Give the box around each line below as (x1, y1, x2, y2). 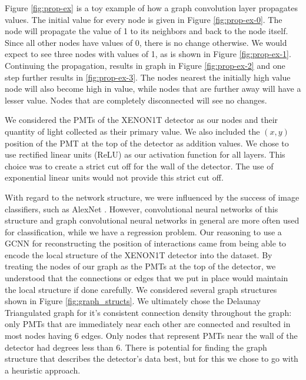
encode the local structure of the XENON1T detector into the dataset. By (5, 248, 272, 261)
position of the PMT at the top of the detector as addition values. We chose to (5, 136, 289, 149)
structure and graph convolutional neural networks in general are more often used (5, 214, 300, 226)
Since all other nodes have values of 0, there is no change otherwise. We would (5, 36, 287, 48)
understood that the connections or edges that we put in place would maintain (5, 272, 288, 284)
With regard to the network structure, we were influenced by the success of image (5, 191, 300, 203)
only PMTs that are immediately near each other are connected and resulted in (5, 318, 291, 330)
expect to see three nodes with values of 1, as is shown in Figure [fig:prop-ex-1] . (5, 48, 291, 60)
